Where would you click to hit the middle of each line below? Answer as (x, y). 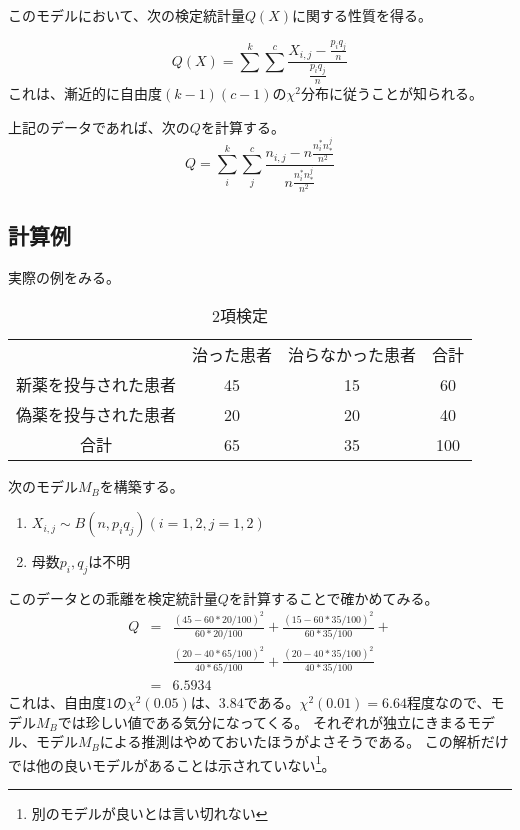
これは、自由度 (57, 701)
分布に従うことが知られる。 (392, 93)
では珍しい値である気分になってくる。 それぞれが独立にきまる (262, 721)
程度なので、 (449, 701)
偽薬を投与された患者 (96, 415)
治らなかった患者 (352, 355)
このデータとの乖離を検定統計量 (113, 597)
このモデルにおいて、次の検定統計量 (126, 15)
